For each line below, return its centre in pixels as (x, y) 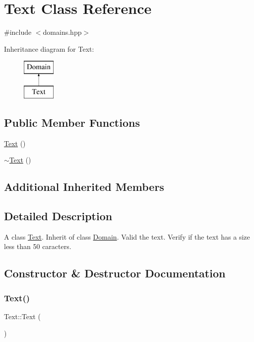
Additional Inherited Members (84, 187)
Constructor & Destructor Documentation (115, 273)
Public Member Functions (72, 122)
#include (18, 32)
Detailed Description (58, 216)
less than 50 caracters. (38, 246)
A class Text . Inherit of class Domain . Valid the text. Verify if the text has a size (127, 236)
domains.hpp (62, 32)
